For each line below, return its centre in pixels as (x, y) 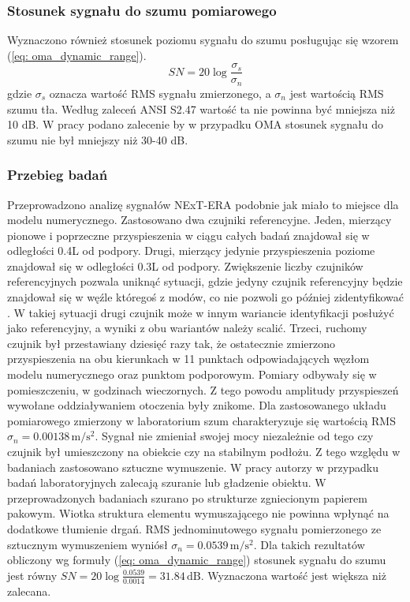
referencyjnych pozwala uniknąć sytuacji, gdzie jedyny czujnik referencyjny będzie (205, 281)
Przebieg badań (58, 175)
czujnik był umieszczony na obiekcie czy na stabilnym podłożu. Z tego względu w (204, 452)
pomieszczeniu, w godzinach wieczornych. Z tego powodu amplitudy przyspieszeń (203, 389)
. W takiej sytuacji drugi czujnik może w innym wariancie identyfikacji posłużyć (201, 312)
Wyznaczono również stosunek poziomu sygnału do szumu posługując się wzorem (203, 40)
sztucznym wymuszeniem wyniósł (88, 544)
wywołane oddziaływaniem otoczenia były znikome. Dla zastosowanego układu (197, 405)
